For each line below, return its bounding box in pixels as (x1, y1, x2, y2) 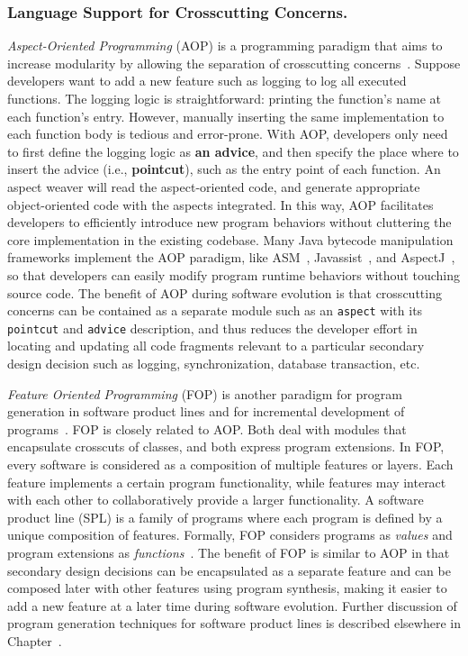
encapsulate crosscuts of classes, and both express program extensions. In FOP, (7, 437, 445, 456)
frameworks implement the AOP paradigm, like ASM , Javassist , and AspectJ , (7, 248, 455, 267)
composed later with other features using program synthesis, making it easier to (7, 579, 447, 597)
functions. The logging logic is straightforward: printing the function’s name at (7, 89, 441, 107)
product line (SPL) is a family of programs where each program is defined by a (7, 507, 443, 526)
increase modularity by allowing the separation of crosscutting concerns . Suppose (7, 53, 461, 72)
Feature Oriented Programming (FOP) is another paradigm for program (7, 384, 402, 403)
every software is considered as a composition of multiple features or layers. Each (7, 455, 454, 473)
